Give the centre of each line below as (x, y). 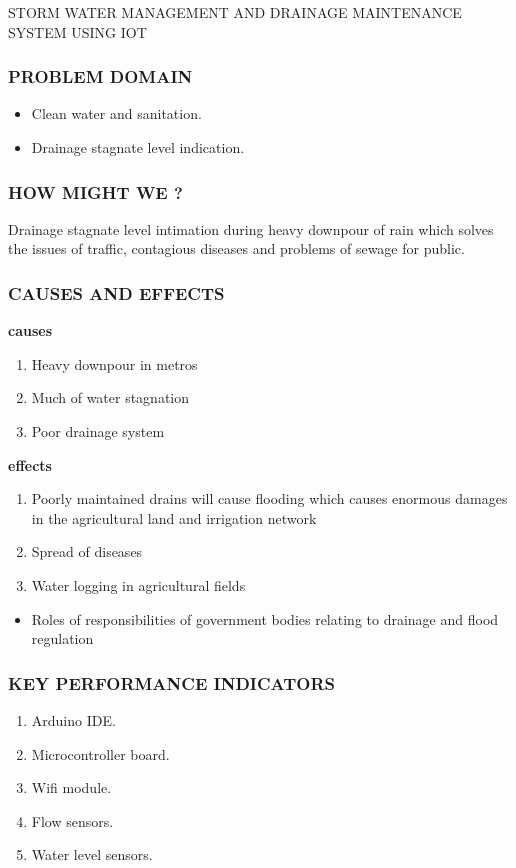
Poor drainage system (98, 431)
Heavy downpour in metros (114, 363)
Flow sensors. (72, 820)
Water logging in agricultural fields (138, 584)
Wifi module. (71, 787)
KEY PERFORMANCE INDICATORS (171, 682)
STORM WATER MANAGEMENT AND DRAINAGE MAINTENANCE (235, 12)
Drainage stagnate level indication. (138, 147)
